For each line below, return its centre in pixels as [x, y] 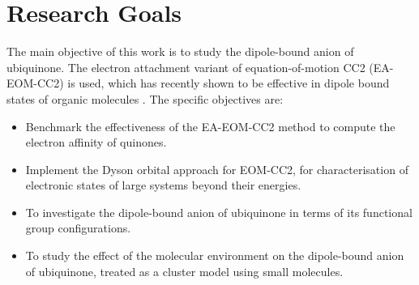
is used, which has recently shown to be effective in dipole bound [229, 83]
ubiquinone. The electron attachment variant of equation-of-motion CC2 [186, 67]
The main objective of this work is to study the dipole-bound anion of [180, 51]
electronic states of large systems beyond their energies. [163, 185]
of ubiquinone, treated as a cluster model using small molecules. [184, 271]
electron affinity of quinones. [96, 142]
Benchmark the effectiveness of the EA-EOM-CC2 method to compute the [210, 126]
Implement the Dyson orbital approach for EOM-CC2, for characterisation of [217, 169]
